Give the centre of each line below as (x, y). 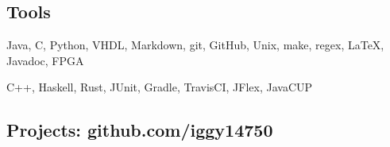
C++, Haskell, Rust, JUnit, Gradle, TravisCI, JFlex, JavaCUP (160, 87)
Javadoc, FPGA (45, 60)
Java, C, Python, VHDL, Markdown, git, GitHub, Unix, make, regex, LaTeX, (195, 45)
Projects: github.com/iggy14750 (140, 130)
